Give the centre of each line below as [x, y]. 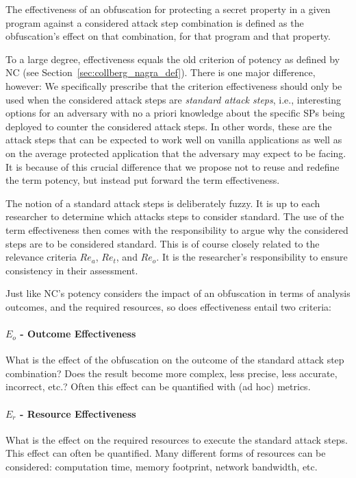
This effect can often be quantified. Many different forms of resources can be [166, 453]
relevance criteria [41, 257]
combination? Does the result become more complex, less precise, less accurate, [171, 373]
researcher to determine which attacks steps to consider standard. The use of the [175, 216]
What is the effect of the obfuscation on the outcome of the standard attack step [175, 360]
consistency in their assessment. [72, 270]
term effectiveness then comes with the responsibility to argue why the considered [177, 229]
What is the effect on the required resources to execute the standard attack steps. [177, 439]
